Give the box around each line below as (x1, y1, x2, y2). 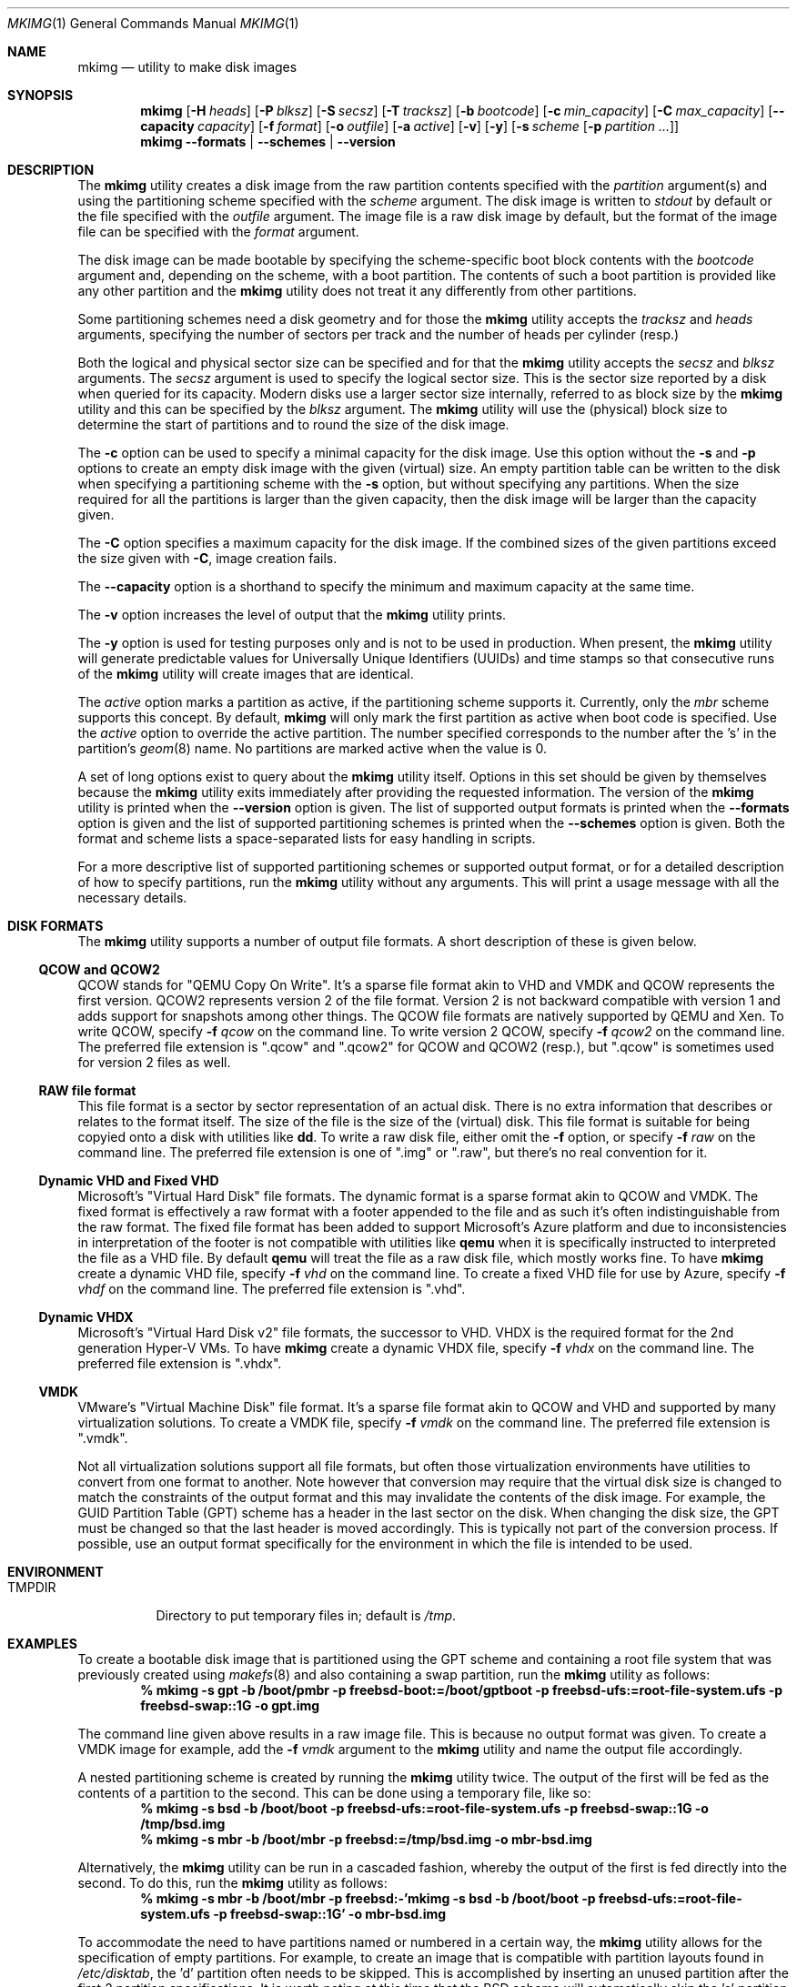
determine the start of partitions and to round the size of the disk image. (77, 417, 509, 432)
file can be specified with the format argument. (77, 224, 359, 239)
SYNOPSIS (7, 87, 74, 103)
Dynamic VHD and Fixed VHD (38, 1173, 219, 1188)
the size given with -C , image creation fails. (77, 550, 338, 566)
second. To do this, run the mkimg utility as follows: (77, 1875, 388, 1891)
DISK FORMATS (7, 918, 104, 933)
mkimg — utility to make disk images (77, 59, 298, 75)
